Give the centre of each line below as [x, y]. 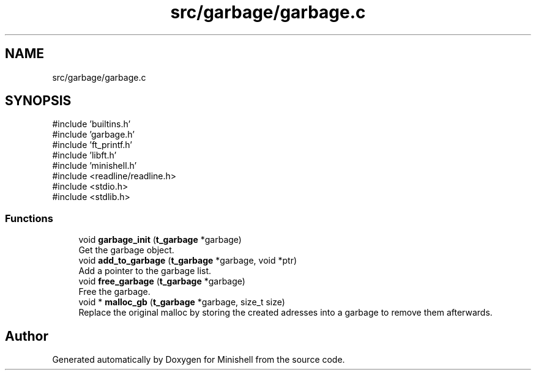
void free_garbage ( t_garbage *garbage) [162, 281]
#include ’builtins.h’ [91, 124]
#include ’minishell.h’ [95, 166]
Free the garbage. [114, 292]
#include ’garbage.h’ [93, 135]
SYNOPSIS [38, 101]
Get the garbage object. [126, 250]
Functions [29, 218]
